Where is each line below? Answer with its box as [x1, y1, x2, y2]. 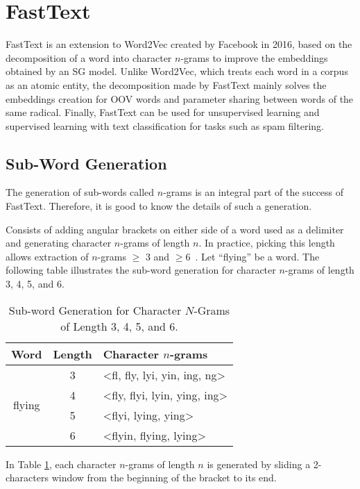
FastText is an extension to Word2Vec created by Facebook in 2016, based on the [6, 37, 352, 51]
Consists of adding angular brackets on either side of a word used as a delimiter [6, 222, 344, 236]
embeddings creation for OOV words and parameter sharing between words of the [6, 91, 354, 106]
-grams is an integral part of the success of [163, 185, 344, 199]
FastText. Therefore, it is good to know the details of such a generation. [6, 199, 312, 213]
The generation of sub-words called [6, 185, 155, 199]
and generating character [6, 235, 112, 250]
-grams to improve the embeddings [180, 50, 328, 65]
